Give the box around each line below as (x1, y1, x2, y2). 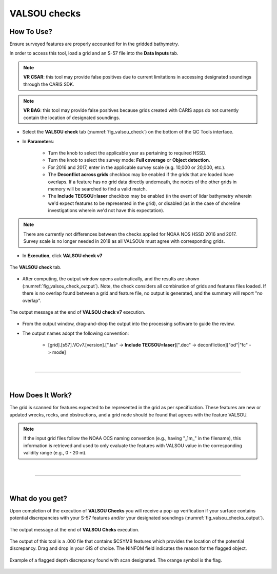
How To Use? (9, 27, 52, 36)
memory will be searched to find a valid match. (48, 185, 147, 192)
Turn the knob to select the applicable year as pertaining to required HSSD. (48, 149, 207, 156)
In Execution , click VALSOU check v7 (22, 252, 103, 259)
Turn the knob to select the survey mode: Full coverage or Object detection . (48, 157, 210, 163)
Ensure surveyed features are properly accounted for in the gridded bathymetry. (9, 41, 180, 47)
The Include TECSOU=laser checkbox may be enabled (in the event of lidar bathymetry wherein (48, 193, 252, 199)
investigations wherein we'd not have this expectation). (48, 207, 165, 214)
